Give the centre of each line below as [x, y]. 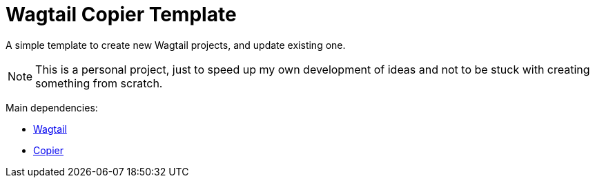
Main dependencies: [52, 107]
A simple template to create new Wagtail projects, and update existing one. [176, 45]
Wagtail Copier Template [121, 14]
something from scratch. [99, 83]
